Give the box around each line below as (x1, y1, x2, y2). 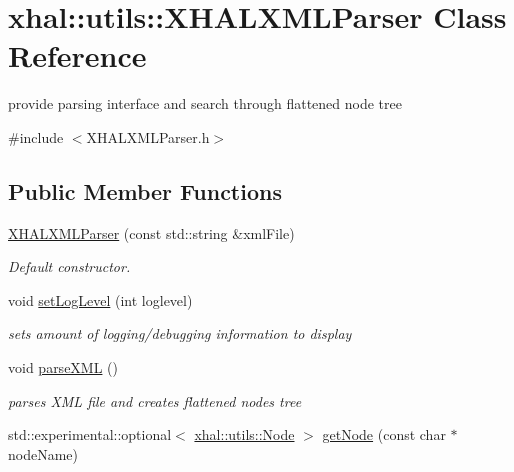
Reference (8, 35, 147, 76)
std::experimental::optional (8, 424, 172, 445)
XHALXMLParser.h (86, 126, 210, 147)
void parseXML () (8, 357, 118, 378)
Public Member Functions (8, 175, 282, 206)
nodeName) (8, 443, 78, 464)
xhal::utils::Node (194, 424, 295, 445)
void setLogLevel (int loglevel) (8, 289, 193, 310)
